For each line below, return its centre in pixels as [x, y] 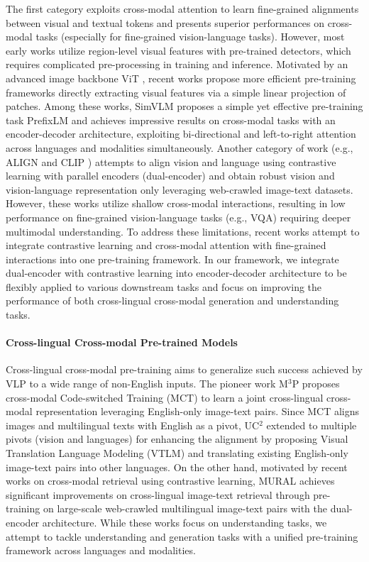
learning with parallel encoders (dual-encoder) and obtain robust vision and [170, 176]
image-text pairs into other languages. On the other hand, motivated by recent [177, 467]
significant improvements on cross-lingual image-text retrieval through [158, 494]
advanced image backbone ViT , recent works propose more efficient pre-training [181, 78]
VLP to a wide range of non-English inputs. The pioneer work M [147, 384]
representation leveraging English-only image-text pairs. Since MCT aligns [198, 411]
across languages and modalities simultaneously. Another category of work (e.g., [180, 147]
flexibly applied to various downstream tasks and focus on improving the [164, 286]
